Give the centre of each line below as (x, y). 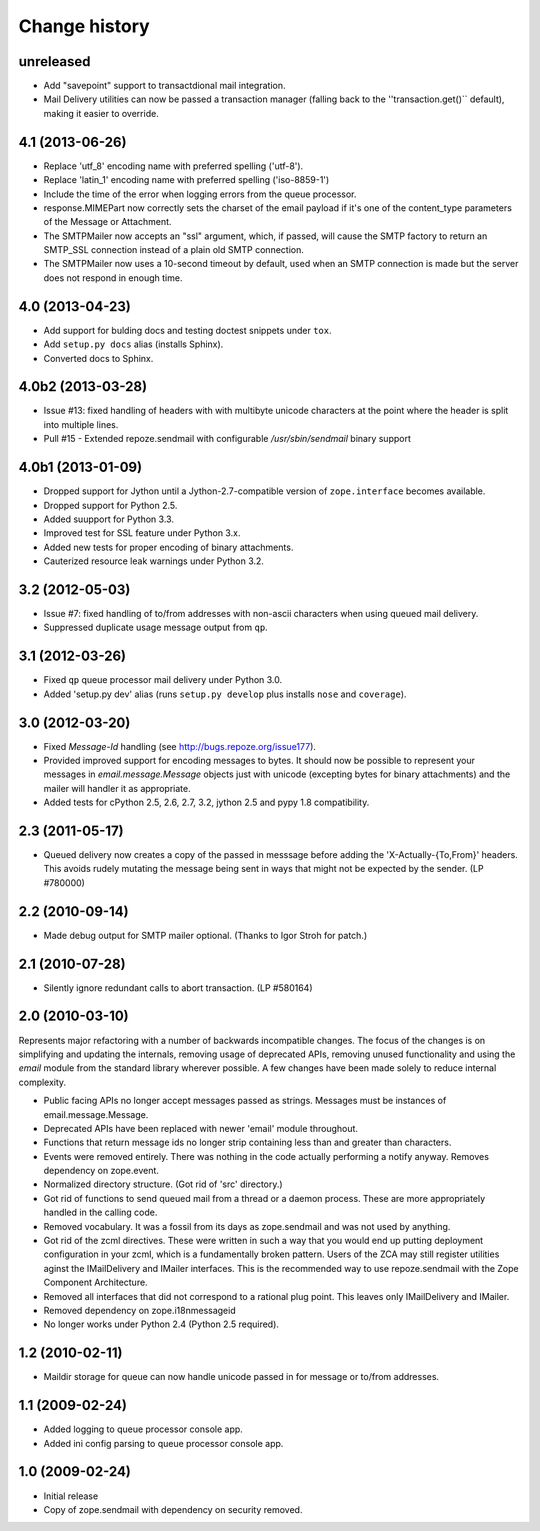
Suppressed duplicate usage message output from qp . (156, 627)
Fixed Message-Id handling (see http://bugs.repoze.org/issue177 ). (180, 746)
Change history (84, 26)
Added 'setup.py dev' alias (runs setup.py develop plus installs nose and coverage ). (225, 694)
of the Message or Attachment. (107, 222)
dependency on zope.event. (101, 1171)
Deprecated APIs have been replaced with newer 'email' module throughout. (201, 1128)
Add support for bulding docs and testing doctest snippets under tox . (187, 330)
